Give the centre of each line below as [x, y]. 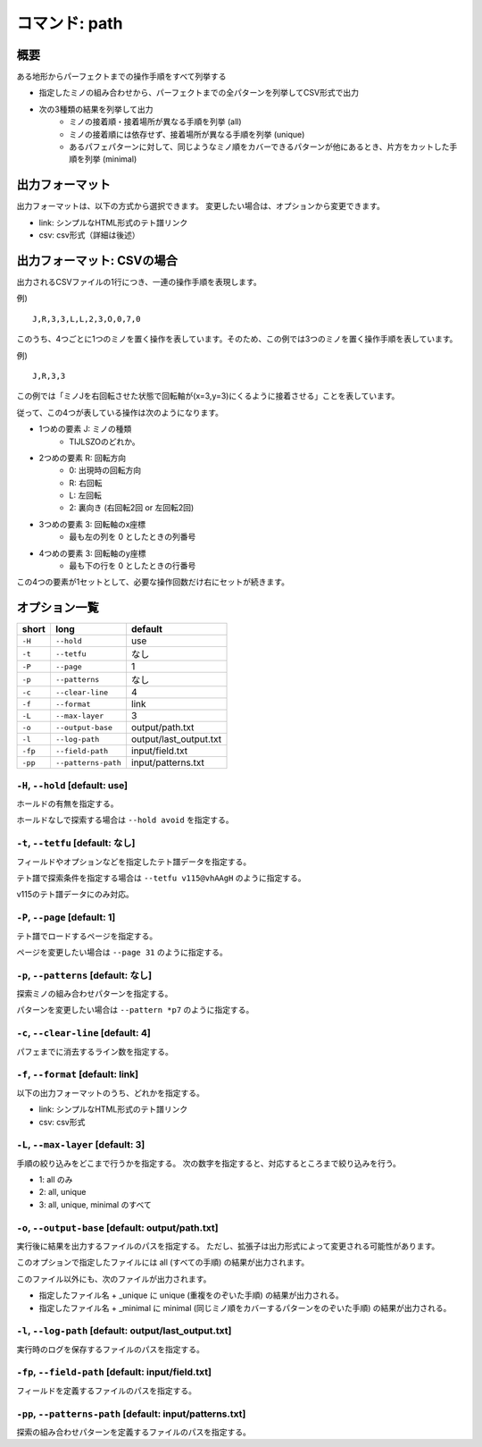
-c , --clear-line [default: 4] [83, 1033]
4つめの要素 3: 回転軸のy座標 [92, 553]
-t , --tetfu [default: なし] [76, 843]
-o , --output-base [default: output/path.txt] [117, 1227]
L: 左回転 [85, 495]
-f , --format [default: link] [77, 1074]
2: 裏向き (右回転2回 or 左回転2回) [132, 508]
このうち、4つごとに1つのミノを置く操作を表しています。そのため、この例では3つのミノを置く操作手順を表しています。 [237, 339]
